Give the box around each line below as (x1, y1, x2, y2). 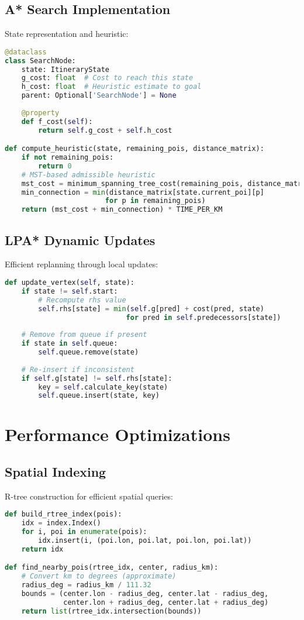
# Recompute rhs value (38, 295, 126, 304)
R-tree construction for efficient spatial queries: (5, 490, 173, 502)
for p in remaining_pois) (105, 197, 206, 205)
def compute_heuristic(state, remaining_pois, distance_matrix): (5, 144, 264, 153)
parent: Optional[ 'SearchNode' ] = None (21, 91, 177, 100)
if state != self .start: (21, 287, 118, 295)
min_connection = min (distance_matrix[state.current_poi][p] (21, 188, 264, 197)
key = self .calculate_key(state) (38, 383, 168, 391)
